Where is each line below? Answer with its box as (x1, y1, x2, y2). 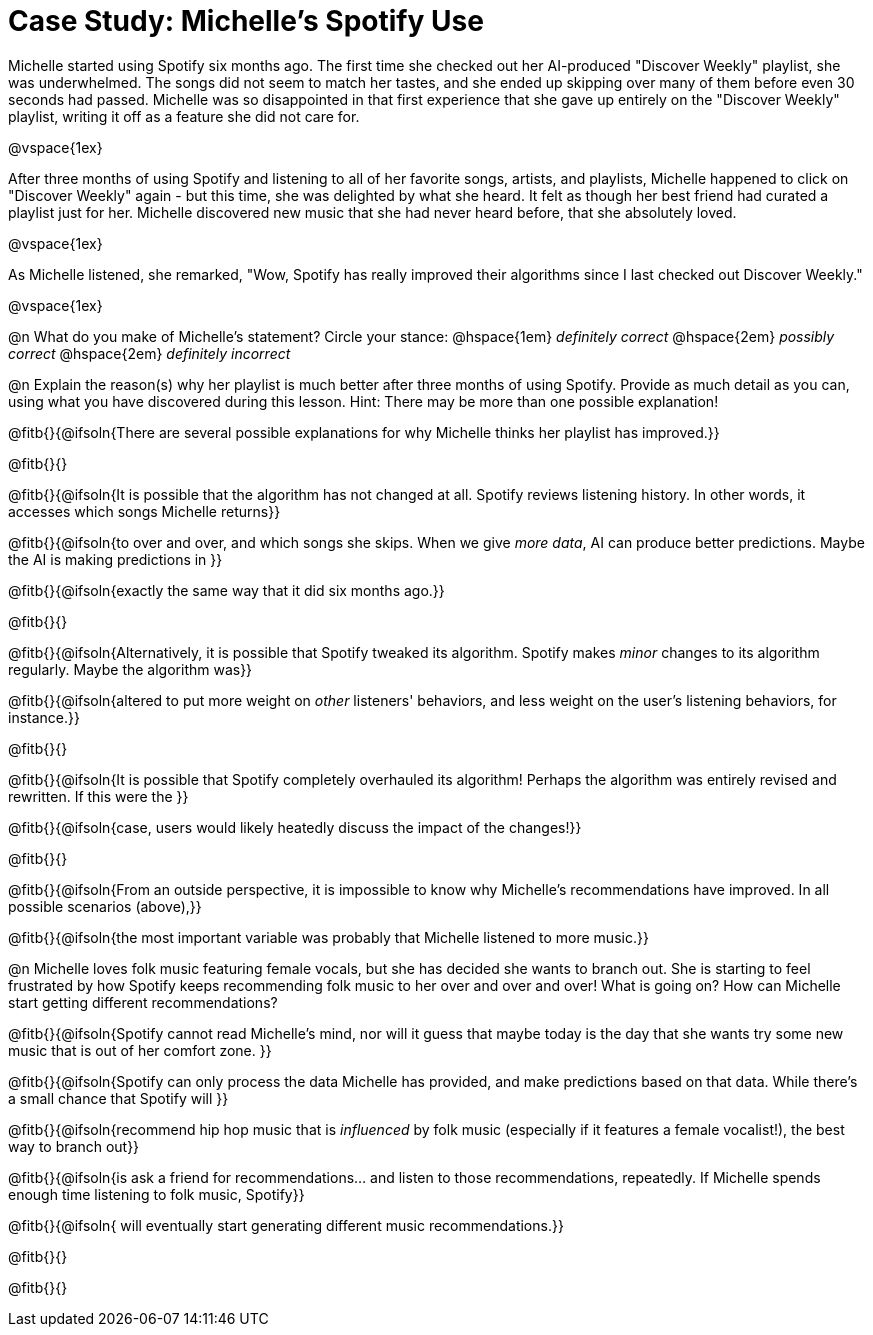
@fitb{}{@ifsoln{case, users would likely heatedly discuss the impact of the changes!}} (8, 818, 582, 836)
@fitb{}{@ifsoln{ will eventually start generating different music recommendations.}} (8, 1216, 564, 1234)
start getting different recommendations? (8, 993, 278, 1011)
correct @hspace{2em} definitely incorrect (8, 344, 291, 362)
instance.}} (8, 708, 80, 726)
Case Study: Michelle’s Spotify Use (8, 4, 484, 38)
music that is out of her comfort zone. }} (8, 1041, 272, 1059)
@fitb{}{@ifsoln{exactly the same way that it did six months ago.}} (8, 581, 445, 599)
